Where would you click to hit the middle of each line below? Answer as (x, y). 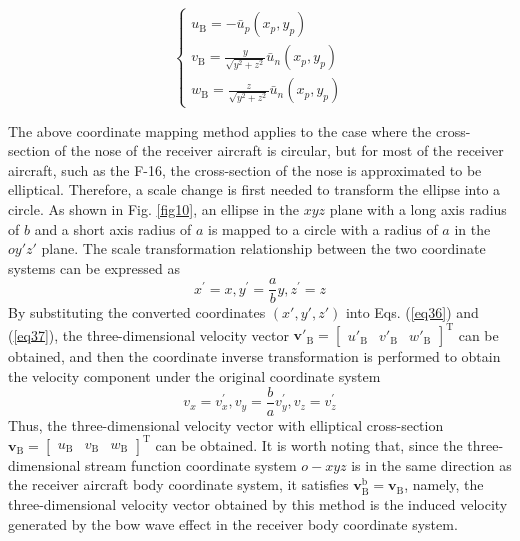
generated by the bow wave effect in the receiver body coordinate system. (233, 523)
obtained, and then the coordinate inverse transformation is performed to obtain (254, 356)
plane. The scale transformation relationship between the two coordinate (263, 248)
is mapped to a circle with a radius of (323, 228)
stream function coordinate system (191, 464)
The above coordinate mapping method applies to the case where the (220, 130)
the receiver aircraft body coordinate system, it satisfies (178, 484)
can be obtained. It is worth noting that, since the (309, 444)
